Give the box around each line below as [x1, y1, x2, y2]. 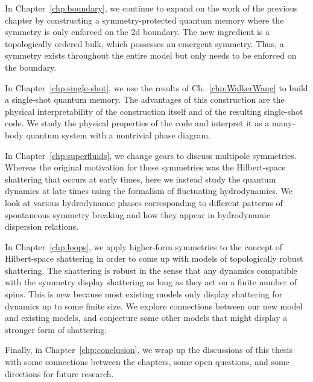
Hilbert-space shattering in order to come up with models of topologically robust [5, 252, 303, 265]
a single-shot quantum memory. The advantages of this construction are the [5, 93, 285, 106]
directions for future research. [5, 367, 114, 380]
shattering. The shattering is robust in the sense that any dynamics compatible [5, 264, 297, 276]
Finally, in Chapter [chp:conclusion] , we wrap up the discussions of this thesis [5, 343, 292, 356]
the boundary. [5, 60, 57, 73]
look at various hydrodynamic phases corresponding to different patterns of [5, 196, 283, 209]
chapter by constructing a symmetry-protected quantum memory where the [5, 13, 284, 26]
